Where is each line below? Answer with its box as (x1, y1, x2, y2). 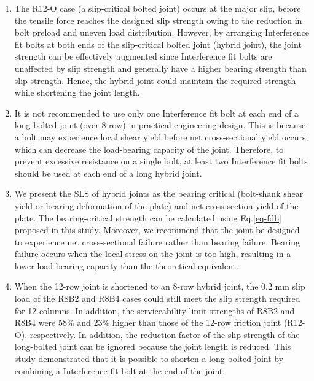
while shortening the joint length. (14, 86, 140, 99)
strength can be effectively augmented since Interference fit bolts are (14, 50, 272, 63)
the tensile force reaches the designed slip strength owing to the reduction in (14, 13, 302, 26)
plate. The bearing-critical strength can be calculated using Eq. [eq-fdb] (14, 211, 281, 224)
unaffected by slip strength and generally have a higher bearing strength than (14, 61, 307, 74)
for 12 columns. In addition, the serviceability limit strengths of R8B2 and (14, 304, 295, 317)
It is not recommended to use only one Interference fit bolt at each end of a (14, 106, 299, 119)
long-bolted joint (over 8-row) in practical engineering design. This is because (14, 118, 306, 131)
